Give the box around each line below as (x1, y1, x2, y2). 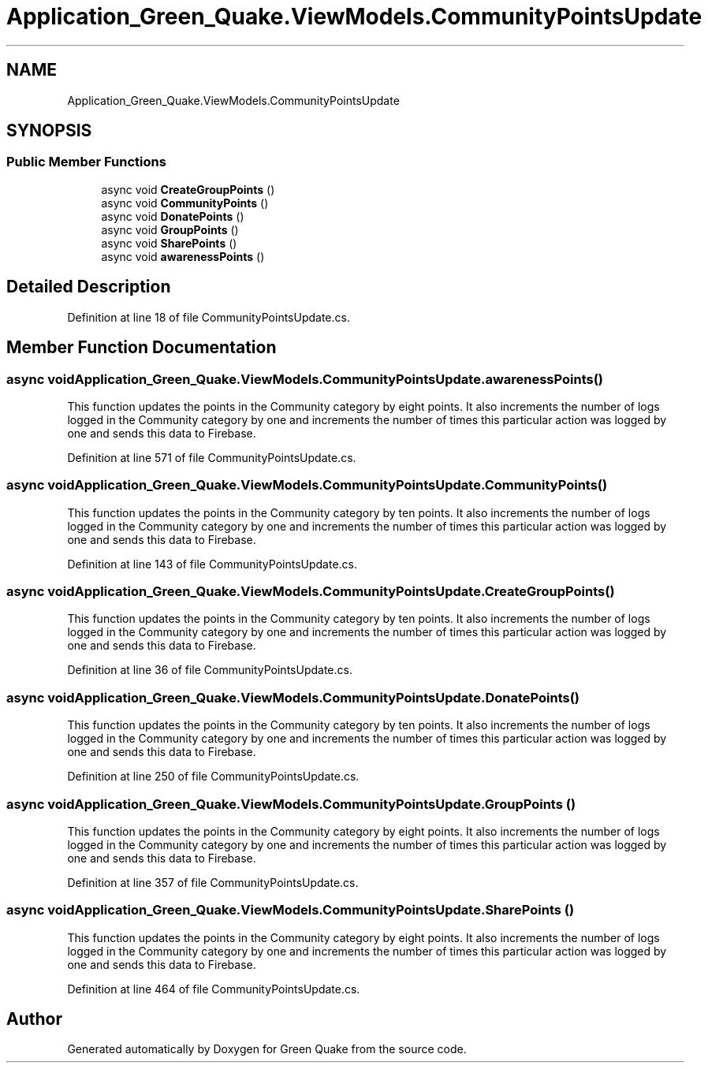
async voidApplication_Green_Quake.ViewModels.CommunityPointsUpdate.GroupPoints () (6, 795, 576, 812)
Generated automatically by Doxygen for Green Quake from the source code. (67, 1042, 467, 1056)
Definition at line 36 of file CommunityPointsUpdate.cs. (67, 663, 352, 677)
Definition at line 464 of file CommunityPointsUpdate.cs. (67, 981, 360, 996)
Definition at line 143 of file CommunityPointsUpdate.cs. (67, 557, 358, 571)
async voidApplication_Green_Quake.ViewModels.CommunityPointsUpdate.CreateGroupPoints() (6, 583, 615, 599)
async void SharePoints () (101, 236, 237, 250)
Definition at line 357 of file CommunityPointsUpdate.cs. (67, 875, 359, 889)
